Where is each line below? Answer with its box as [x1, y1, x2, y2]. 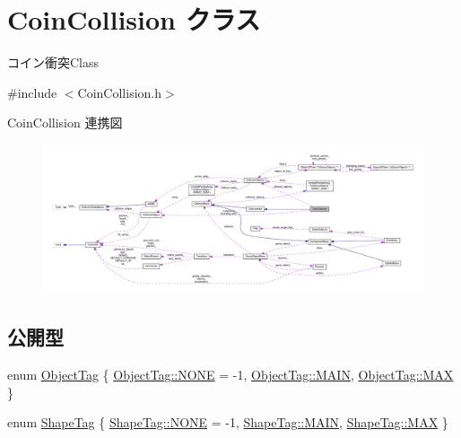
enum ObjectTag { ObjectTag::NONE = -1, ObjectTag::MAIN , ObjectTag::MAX [7, 365, 454, 384]
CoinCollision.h [77, 83, 161, 101]
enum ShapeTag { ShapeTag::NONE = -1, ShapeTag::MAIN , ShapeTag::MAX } [7, 413, 448, 432]
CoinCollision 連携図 [7, 113, 123, 132]
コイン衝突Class [7, 53, 100, 72]
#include [7, 83, 57, 101]
